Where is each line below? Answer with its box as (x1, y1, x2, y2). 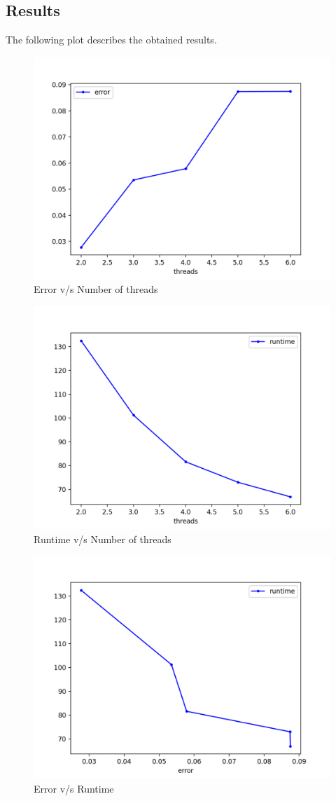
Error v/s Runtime (34, 781, 114, 795)
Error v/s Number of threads (34, 282, 158, 296)
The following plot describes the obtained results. (6, 32, 217, 47)
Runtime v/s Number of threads (34, 531, 171, 546)
